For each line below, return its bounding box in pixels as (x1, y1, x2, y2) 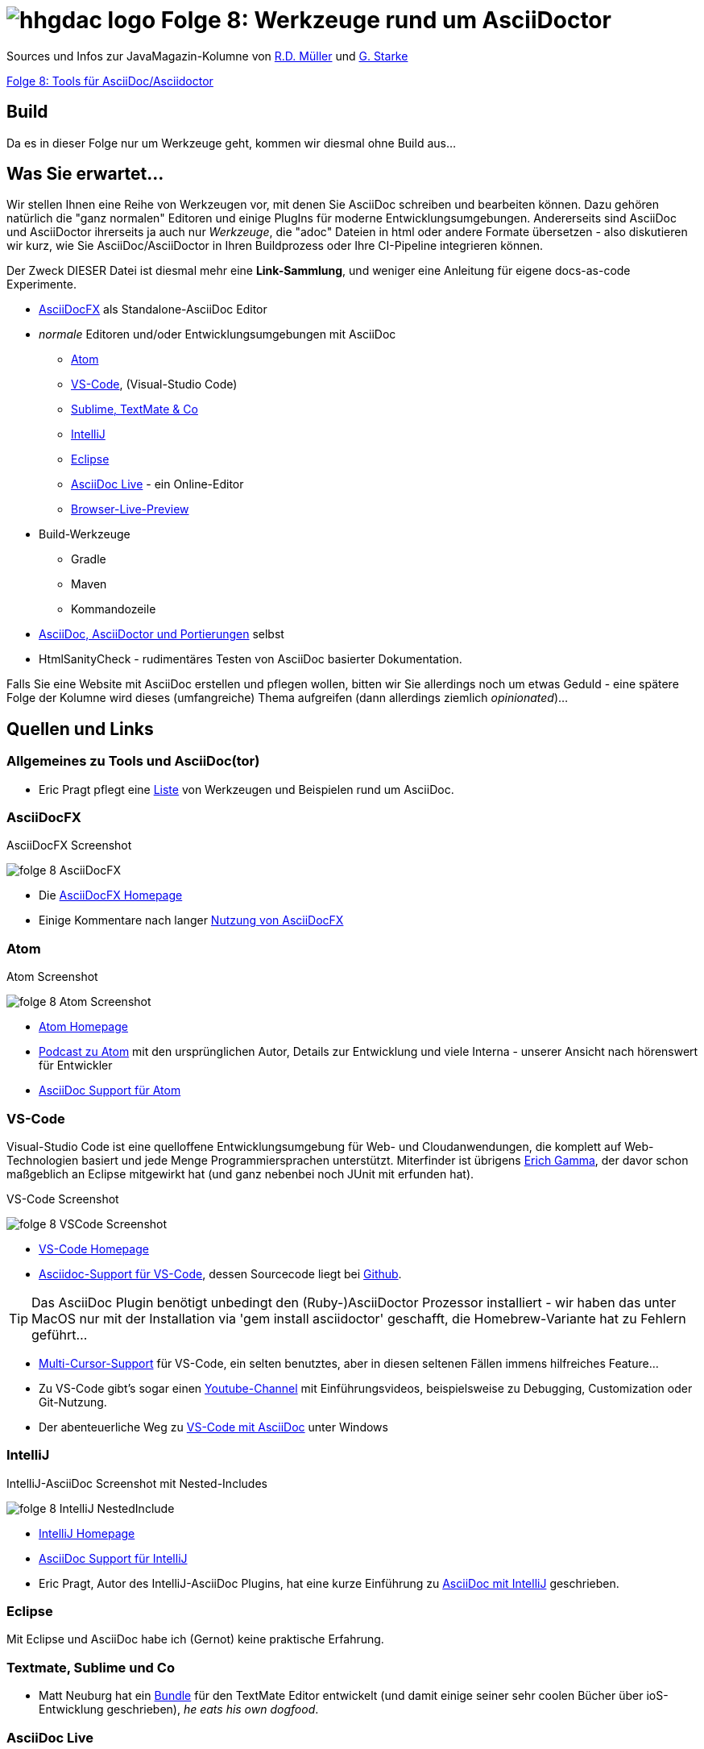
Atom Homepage (39, 1020, 128, 1034)
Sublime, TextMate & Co (71, 402, 198, 417)
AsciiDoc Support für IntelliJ (39, 1551, 188, 1565)
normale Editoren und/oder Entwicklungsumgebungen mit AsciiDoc (39, 327, 396, 342)
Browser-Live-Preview (71, 502, 189, 517)
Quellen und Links (6, 718, 154, 739)
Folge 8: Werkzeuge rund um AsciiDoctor (160, 6, 611, 34)
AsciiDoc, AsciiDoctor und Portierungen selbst (39, 627, 284, 642)
